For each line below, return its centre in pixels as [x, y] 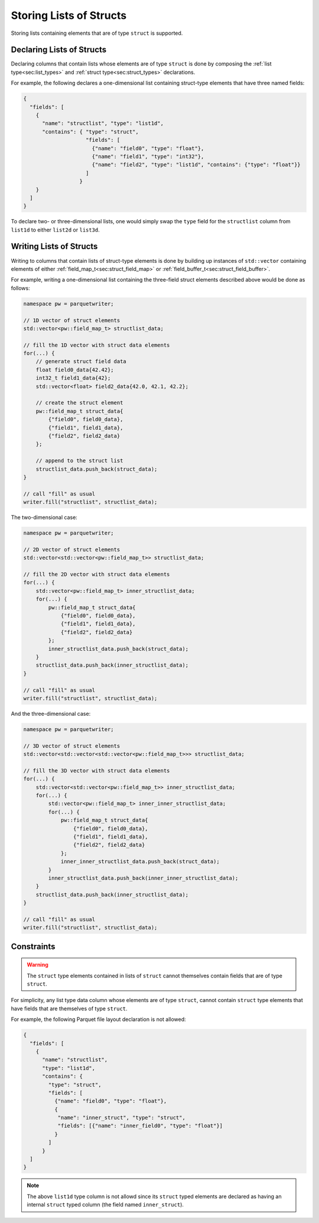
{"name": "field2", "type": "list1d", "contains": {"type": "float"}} [196, 165]
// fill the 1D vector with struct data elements [97, 345]
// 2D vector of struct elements [72, 549]
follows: [20, 288]
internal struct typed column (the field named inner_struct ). [105, 1205]
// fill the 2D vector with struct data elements [97, 575]
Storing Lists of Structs [69, 15]
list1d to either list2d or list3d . [55, 230]
